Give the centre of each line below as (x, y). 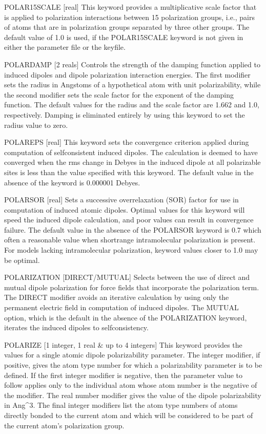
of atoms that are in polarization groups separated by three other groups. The (127, 27)
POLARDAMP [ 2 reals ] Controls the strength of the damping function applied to (132, 64)
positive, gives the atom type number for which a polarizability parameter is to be (133, 365)
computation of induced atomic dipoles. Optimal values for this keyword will (125, 209)
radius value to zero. (36, 125)
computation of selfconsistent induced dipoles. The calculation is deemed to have (131, 152)
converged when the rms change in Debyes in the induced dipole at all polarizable (132, 162)
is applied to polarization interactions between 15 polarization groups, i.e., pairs (129, 17)
